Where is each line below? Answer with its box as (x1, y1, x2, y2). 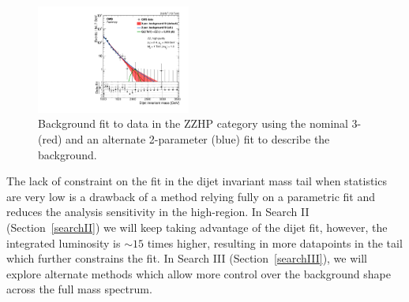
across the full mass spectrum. (6, 281, 152, 297)
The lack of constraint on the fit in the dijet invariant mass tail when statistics (6, 173, 387, 189)
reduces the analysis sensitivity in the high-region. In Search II (6, 203, 310, 220)
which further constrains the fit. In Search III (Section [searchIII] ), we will (6, 250, 368, 267)
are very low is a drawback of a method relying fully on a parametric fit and (6, 188, 375, 204)
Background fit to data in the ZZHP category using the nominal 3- (38, 115, 362, 132)
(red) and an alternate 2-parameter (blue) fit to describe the (38, 131, 330, 147)
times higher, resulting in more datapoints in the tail (147, 234, 403, 251)
